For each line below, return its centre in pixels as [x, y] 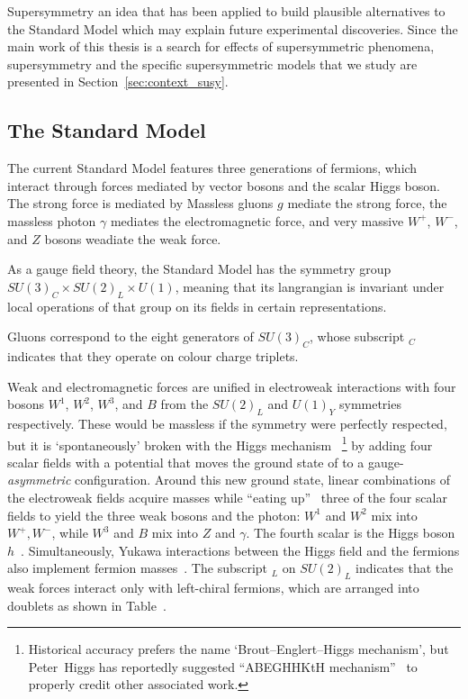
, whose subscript [357, 336]
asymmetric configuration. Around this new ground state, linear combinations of [229, 480]
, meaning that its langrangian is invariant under [310, 286]
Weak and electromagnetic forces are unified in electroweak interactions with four [232, 386]
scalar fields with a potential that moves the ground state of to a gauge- [206, 462]
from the [184, 404]
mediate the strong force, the [367, 203]
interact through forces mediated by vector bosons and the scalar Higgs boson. [224, 185]
